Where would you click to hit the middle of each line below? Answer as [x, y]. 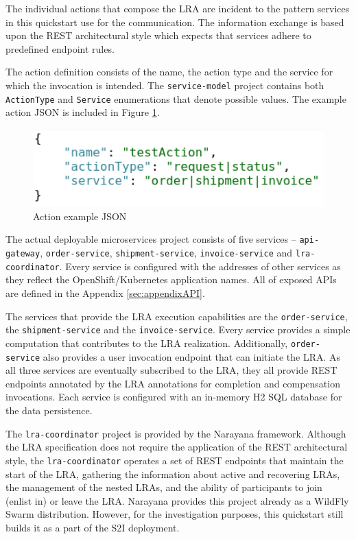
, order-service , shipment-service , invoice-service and [166, 253]
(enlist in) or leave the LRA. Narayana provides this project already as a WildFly [177, 500]
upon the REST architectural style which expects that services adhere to [158, 35]
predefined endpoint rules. [60, 48]
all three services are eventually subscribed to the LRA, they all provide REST [171, 370]
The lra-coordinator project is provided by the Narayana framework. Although [176, 433]
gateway [23, 254]
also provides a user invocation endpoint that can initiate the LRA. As [192, 356]
